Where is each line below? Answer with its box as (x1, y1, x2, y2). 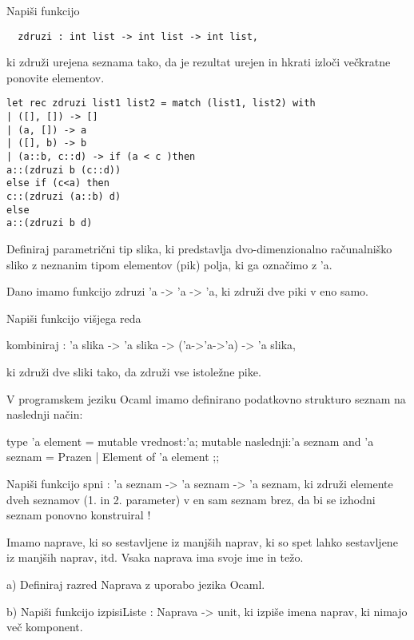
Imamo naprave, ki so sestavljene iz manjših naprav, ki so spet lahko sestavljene (6, 533, 398, 550)
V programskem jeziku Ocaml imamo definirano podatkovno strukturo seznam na (6, 390, 406, 407)
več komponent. (6, 618, 83, 635)
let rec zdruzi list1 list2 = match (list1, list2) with (6, 97, 316, 109)
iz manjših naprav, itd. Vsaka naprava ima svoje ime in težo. (6, 549, 304, 566)
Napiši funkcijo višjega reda (6, 309, 141, 326)
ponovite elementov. (6, 69, 105, 85)
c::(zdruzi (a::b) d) (6, 191, 121, 203)
